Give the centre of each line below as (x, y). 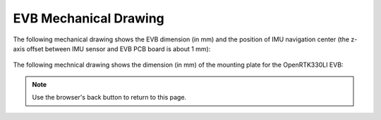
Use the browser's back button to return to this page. (109, 98)
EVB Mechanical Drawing (89, 18)
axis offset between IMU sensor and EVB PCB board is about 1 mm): (112, 48)
